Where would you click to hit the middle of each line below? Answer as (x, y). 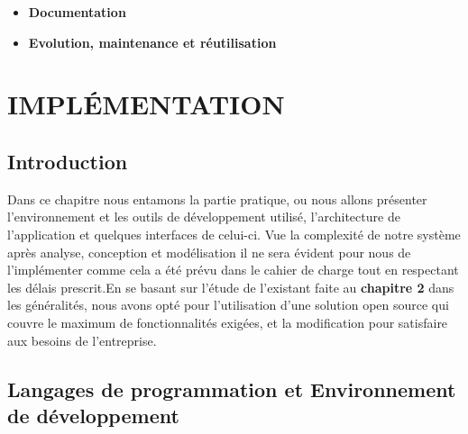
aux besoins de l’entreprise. (82, 340)
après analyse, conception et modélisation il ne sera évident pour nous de (209, 252)
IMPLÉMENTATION (146, 104)
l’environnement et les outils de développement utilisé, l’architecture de (204, 217)
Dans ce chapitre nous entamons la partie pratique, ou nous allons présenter (217, 199)
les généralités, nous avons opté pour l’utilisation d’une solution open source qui (228, 305)
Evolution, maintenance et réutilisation (152, 42)
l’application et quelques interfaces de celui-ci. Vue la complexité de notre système (234, 234)
